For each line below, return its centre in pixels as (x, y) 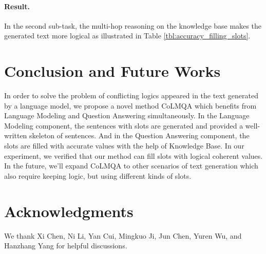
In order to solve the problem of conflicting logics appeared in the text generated (131, 96)
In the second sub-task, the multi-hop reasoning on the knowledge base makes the (133, 25)
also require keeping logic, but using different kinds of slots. (98, 175)
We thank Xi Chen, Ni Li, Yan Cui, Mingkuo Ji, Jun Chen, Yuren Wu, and (123, 235)
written (16, 135)
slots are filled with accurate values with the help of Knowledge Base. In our (124, 146)
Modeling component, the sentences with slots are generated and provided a (124, 125)
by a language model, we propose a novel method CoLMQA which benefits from (130, 105)
